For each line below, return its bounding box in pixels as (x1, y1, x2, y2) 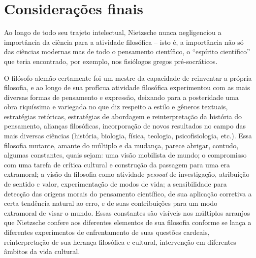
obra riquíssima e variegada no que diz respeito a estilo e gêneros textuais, (4, 101, 228, 112)
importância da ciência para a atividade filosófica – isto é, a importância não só (4, 36, 244, 47)
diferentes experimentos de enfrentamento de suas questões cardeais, (4, 227, 210, 237)
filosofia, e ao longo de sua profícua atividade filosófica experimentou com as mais (4, 82, 250, 93)
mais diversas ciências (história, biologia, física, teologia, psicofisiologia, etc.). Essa (4, 130, 252, 141)
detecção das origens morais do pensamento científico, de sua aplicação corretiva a (4, 188, 252, 198)
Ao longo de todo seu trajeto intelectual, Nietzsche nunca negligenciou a (4, 27, 222, 37)
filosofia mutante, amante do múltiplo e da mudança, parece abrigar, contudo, (4, 140, 239, 150)
